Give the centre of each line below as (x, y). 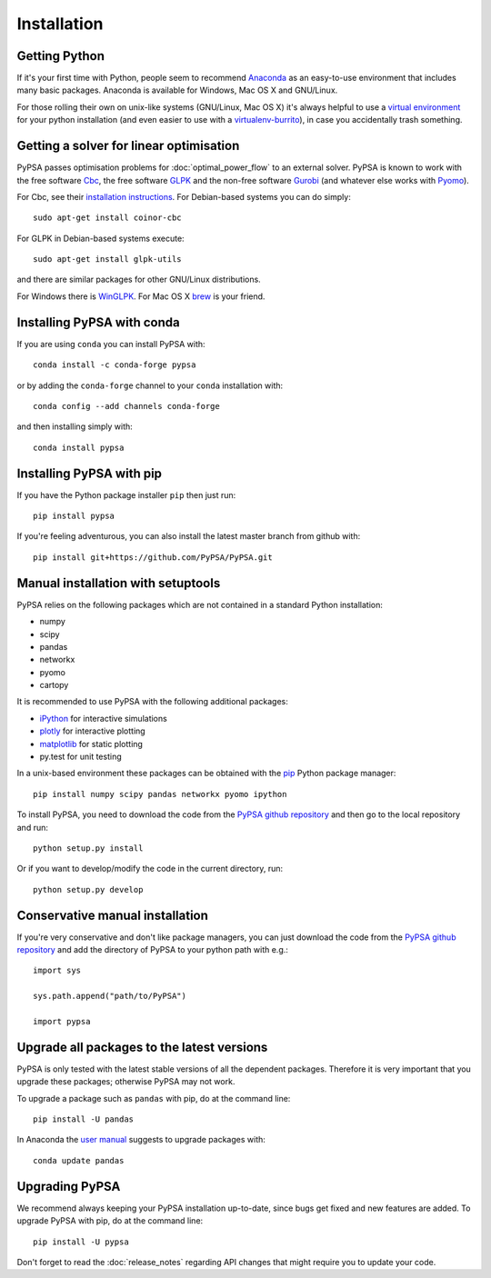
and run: (33, 827)
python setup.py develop (88, 889)
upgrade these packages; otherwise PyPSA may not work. (126, 1082)
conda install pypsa (79, 447)
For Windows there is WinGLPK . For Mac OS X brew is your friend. (141, 296)
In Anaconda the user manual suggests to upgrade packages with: (141, 1140)
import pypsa (62, 1021)
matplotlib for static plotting (91, 744)
